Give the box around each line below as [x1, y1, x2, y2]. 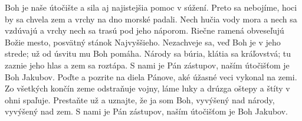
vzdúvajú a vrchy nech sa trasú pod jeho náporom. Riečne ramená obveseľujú [5, 24, 284, 37]
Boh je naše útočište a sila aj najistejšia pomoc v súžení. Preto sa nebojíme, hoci [5, 1, 297, 13]
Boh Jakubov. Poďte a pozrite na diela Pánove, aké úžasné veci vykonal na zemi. [5, 70, 297, 83]
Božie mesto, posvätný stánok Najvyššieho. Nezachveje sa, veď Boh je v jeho [5, 35, 281, 48]
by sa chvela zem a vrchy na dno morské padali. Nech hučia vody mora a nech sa [5, 12, 297, 25]
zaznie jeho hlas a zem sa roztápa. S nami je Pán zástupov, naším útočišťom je [5, 58, 290, 71]
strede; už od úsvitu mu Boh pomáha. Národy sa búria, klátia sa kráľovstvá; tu [5, 47, 291, 60]
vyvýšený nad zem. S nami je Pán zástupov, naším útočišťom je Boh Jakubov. [5, 105, 288, 117]
